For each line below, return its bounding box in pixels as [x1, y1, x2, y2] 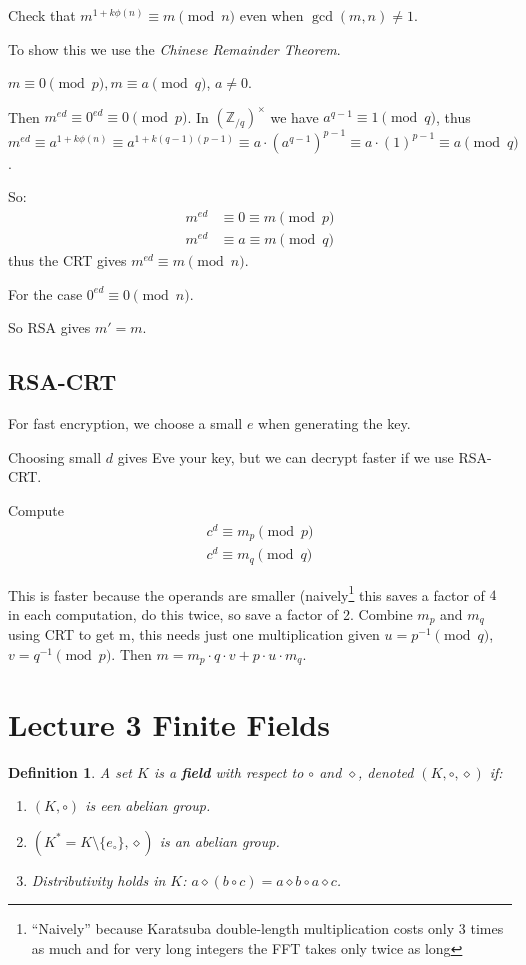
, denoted [357, 761, 414, 782]
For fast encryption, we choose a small [8, 413, 243, 434]
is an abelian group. [159, 830, 280, 851]
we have [270, 106, 319, 127]
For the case [8, 283, 83, 304]
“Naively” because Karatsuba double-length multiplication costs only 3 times [31, 918, 504, 939]
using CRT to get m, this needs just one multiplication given [8, 624, 380, 645]
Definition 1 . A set [8, 761, 133, 782]
